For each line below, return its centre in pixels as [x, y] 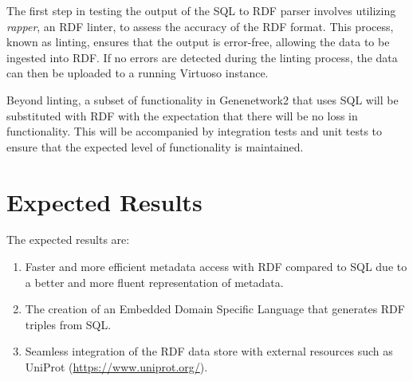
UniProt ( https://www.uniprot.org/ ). [116, 367]
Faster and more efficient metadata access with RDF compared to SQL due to [216, 267]
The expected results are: [68, 240]
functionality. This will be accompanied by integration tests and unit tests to [195, 131]
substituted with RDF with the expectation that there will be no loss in [182, 115]
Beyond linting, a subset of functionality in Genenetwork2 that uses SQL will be [203, 99]
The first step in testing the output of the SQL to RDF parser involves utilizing [201, 10]
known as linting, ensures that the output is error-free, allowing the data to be [198, 42]
